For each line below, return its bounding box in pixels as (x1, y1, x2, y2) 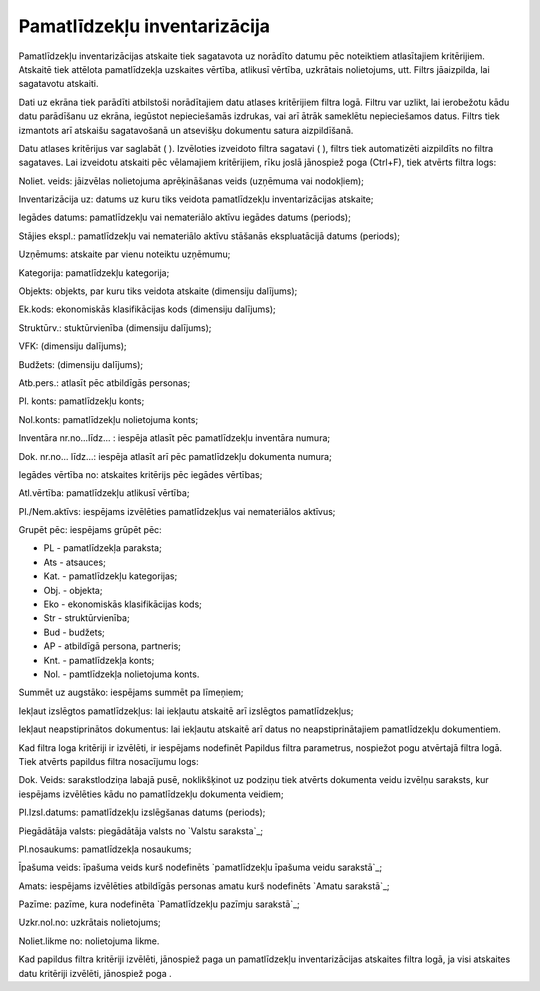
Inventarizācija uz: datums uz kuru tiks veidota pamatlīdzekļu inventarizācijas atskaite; (18, 193, 374, 205)
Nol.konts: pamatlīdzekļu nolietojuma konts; (18, 413, 199, 425)
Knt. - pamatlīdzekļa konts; (43, 654, 155, 666)
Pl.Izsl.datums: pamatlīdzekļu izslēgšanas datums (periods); (18, 806, 266, 819)
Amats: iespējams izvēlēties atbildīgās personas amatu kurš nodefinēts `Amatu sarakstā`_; (18, 880, 390, 892)
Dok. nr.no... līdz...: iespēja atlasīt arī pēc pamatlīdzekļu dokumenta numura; (18, 450, 332, 462)
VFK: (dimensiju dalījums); (18, 340, 127, 352)
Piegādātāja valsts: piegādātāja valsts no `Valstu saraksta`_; (18, 825, 264, 837)
